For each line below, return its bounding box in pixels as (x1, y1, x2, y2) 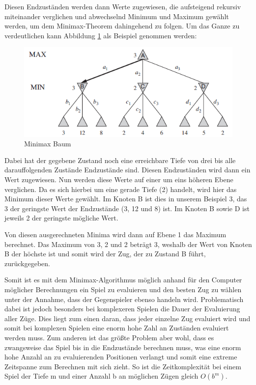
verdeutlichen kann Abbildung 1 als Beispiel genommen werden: (4, 30, 197, 40)
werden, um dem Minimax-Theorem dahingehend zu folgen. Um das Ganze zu (4, 21, 240, 31)
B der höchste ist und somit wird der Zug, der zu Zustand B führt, (4, 248, 206, 259)
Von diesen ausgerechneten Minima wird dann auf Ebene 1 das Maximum (4, 229, 227, 239)
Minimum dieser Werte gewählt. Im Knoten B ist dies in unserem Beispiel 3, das (4, 193, 247, 204)
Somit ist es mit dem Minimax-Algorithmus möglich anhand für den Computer (4, 275, 242, 285)
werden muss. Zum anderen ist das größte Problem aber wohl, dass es (4, 332, 214, 342)
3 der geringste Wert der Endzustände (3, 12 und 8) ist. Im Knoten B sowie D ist (4, 203, 250, 213)
